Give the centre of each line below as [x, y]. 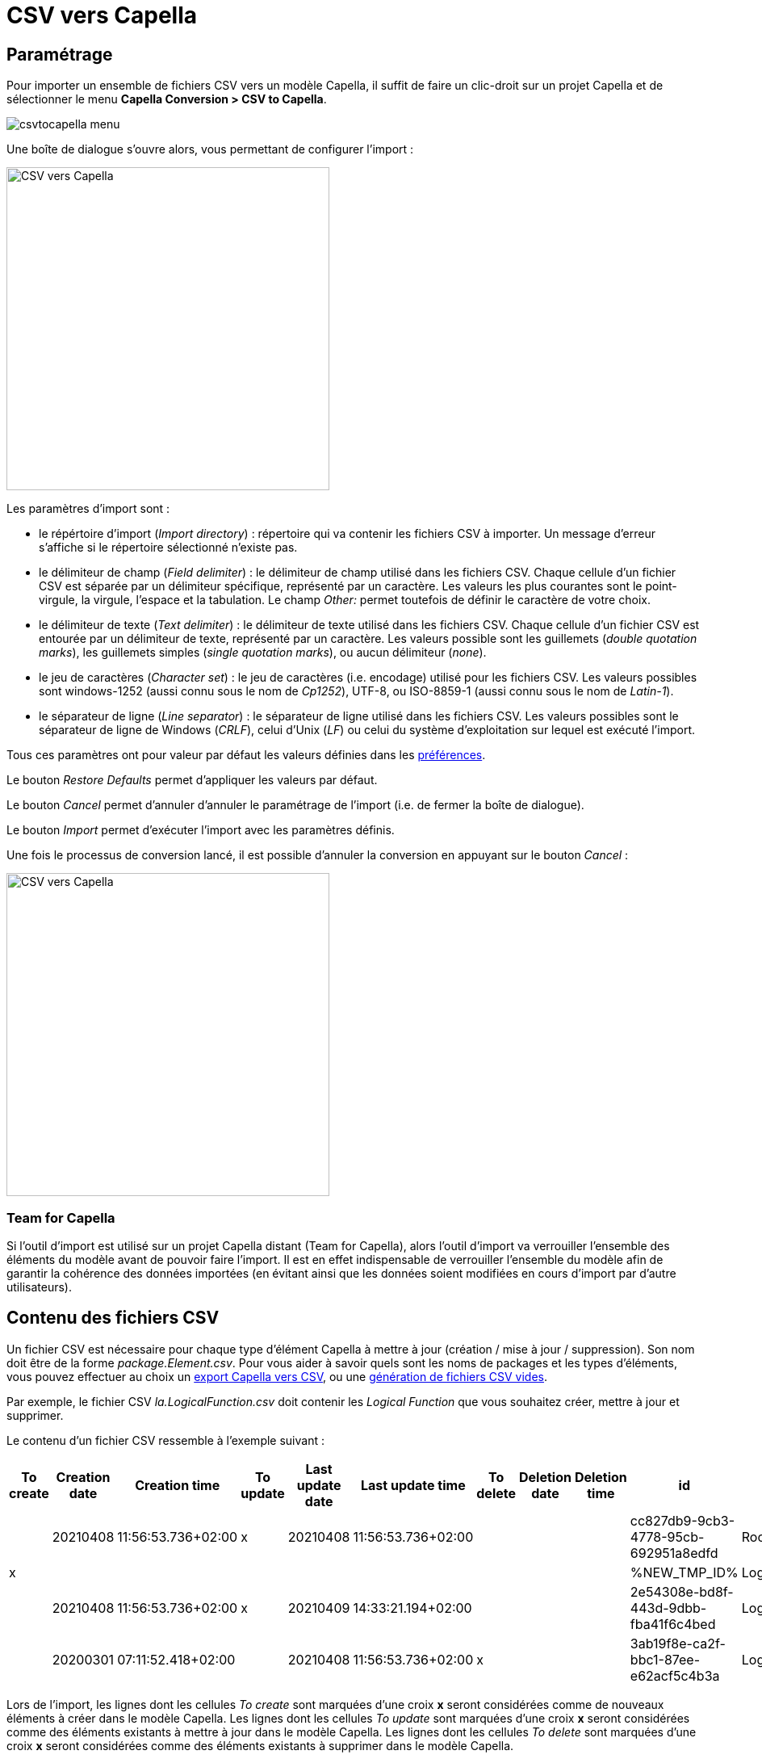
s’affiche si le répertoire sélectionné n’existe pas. [168, 548]
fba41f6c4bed [673, 1624]
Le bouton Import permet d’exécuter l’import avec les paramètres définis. [201, 830]
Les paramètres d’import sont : [88, 509]
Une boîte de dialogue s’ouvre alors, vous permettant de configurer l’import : [210, 149]
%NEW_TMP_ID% [684, 1572]
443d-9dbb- [668, 1608]
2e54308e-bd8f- [682, 1591]
